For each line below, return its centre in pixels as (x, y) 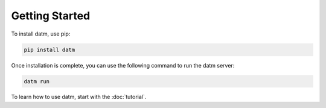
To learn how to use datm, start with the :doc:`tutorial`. (79, 97)
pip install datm (50, 49)
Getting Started (51, 16)
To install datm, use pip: (41, 34)
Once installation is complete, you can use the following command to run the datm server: (123, 65)
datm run (37, 81)
